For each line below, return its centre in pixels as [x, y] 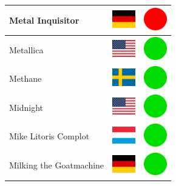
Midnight [26, 107]
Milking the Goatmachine [57, 165]
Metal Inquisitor [44, 20]
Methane [25, 78]
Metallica [26, 49]
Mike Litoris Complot [49, 136]
